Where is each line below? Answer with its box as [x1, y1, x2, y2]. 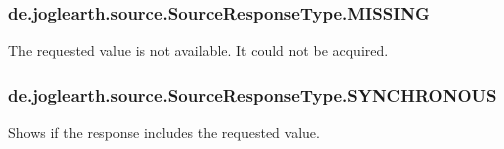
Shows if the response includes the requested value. [8, 122, 320, 143]
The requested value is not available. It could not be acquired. [8, 40, 389, 61]
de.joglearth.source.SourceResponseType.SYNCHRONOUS [8, 82, 497, 107]
